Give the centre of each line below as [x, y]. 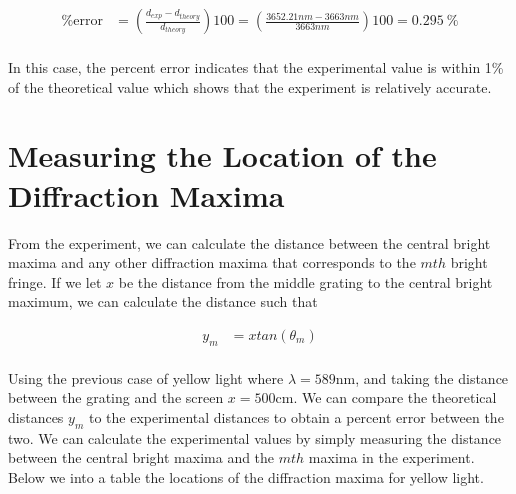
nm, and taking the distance [422, 377]
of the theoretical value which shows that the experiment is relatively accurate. [250, 86]
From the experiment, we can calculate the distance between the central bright [249, 242]
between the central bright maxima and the [141, 457]
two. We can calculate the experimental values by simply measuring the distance [255, 437]
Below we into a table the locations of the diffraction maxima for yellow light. [246, 476]
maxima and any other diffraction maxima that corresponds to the [212, 262]
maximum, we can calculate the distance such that [163, 301]
